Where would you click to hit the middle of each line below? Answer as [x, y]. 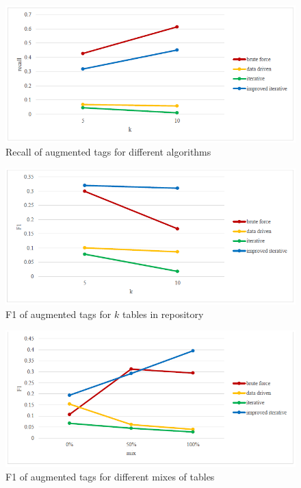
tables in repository [163, 314]
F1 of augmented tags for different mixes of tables [110, 476]
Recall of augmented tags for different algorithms [108, 152]
